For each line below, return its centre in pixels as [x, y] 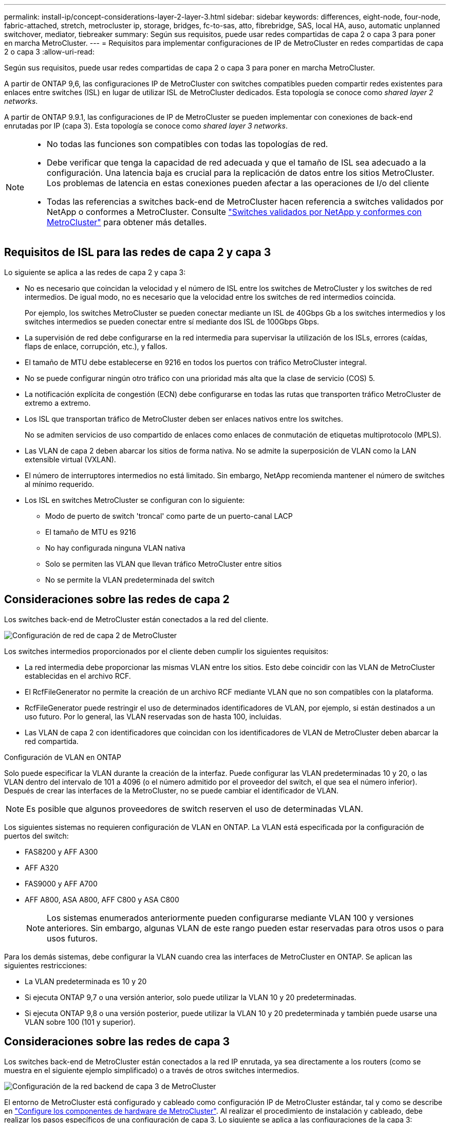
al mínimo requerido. [60, 484]
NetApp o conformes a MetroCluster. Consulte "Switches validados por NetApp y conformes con [234, 212]
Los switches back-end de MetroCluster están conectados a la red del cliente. [136, 619]
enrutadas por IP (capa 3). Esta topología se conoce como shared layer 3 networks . [146, 126]
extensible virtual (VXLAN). [70, 459]
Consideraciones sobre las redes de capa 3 [117, 1042]
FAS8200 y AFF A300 [61, 852]
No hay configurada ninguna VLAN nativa [115, 548]
